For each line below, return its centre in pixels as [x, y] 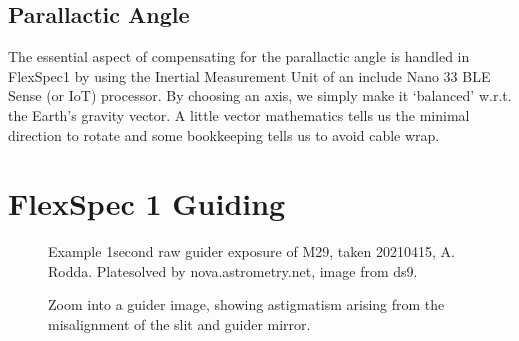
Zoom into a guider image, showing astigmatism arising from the [246, 304]
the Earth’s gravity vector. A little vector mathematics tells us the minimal [239, 114]
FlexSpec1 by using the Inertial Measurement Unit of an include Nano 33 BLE [249, 75]
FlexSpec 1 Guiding [147, 203]
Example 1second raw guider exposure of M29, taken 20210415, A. [251, 251]
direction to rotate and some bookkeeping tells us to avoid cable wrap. [224, 134]
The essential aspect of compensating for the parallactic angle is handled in [239, 56]
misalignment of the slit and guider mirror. [179, 324]
